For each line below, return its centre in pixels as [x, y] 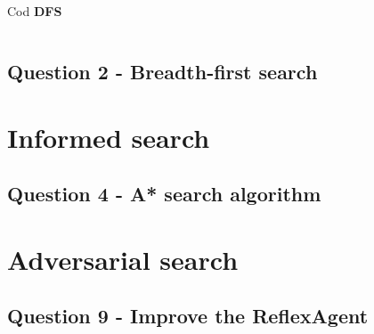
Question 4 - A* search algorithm [164, 194]
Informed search [109, 137]
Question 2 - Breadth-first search [163, 71]
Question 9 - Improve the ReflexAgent [188, 316]
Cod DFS [35, 11]
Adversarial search [123, 259]
